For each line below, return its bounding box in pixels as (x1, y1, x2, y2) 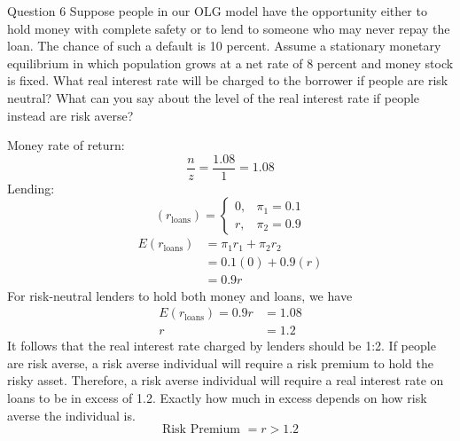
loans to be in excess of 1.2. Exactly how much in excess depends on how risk (7, 388, 427, 406)
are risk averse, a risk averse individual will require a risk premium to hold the (7, 353, 434, 372)
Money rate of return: (7, 136, 125, 154)
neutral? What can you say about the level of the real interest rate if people (7, 88, 420, 106)
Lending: (7, 178, 55, 197)
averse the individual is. (7, 406, 136, 424)
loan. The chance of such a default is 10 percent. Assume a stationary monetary (7, 36, 441, 55)
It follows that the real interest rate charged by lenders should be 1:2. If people (7, 336, 436, 355)
